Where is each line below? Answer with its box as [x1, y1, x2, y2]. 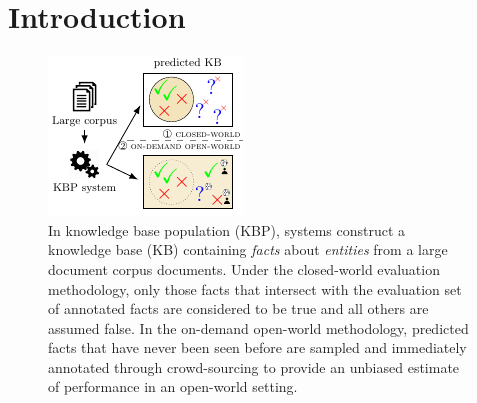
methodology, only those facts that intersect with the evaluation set [48, 278, 462, 299]
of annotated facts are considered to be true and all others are [48, 298, 429, 319]
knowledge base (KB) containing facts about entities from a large [48, 239, 448, 260]
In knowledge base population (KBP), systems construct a [48, 219, 406, 240]
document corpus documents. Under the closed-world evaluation [48, 258, 440, 279]
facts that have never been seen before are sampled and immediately [48, 337, 467, 358]
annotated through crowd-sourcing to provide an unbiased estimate [48, 356, 460, 377]
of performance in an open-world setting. [48, 376, 298, 397]
